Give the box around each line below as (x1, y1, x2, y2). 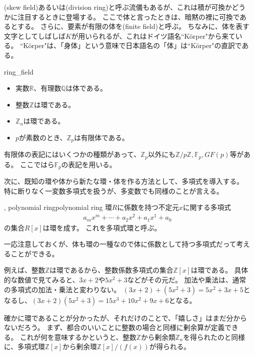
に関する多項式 (182, 202, 231, 212)
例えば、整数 (4, 265, 45, 275)
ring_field (4, 66, 34, 76)
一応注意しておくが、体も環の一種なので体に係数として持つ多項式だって (4, 239, 236, 249)
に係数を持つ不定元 (117, 202, 179, 212)
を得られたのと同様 (183, 331, 245, 342)
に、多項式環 (4, 341, 45, 352)
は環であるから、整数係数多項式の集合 (50, 265, 174, 275)
